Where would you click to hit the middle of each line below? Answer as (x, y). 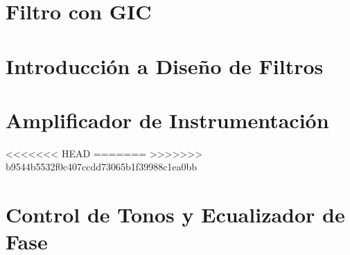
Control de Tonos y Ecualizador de (175, 214)
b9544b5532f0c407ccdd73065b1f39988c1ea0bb (102, 167)
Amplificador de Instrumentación (167, 120)
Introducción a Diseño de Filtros (165, 65)
